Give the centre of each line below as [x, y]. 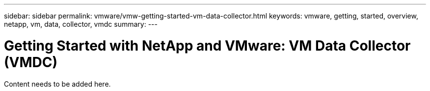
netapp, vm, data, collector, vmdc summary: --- [81, 24]
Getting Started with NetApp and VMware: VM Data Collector [207, 45]
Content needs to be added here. [57, 84]
